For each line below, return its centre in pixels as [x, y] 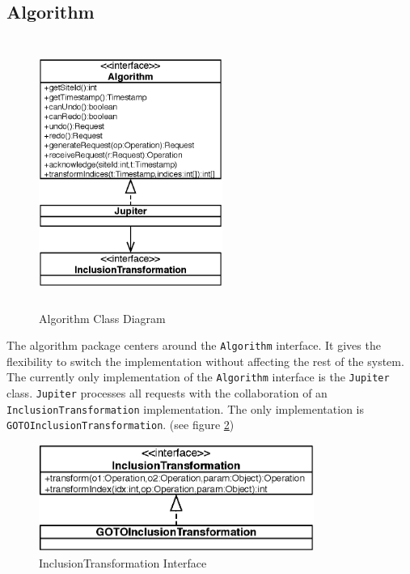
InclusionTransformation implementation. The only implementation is [186, 408]
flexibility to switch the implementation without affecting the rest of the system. [205, 361]
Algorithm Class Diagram [102, 318]
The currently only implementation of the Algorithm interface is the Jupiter [198, 377]
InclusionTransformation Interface [123, 562]
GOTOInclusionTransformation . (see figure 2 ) [120, 425]
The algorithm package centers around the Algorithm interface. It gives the [194, 345]
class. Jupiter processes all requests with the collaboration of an [167, 393]
